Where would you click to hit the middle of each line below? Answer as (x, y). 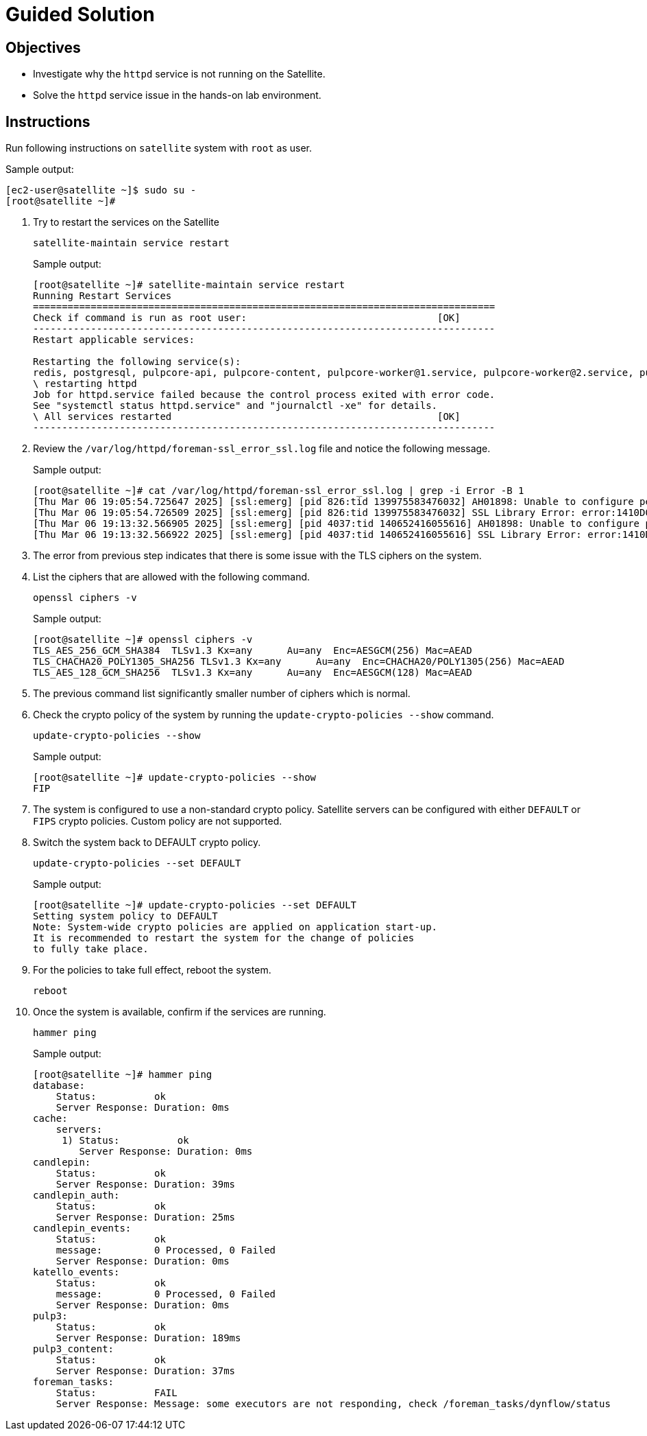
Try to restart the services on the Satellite (126, 222)
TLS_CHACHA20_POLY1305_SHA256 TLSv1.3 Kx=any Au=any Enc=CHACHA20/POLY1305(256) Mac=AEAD (299, 662)
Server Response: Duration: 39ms (146, 1185)
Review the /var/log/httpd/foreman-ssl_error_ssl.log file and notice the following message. (262, 449)
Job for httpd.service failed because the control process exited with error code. (264, 395)
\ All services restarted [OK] (247, 417)
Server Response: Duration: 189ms (148, 1338)
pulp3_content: (74, 1349)
